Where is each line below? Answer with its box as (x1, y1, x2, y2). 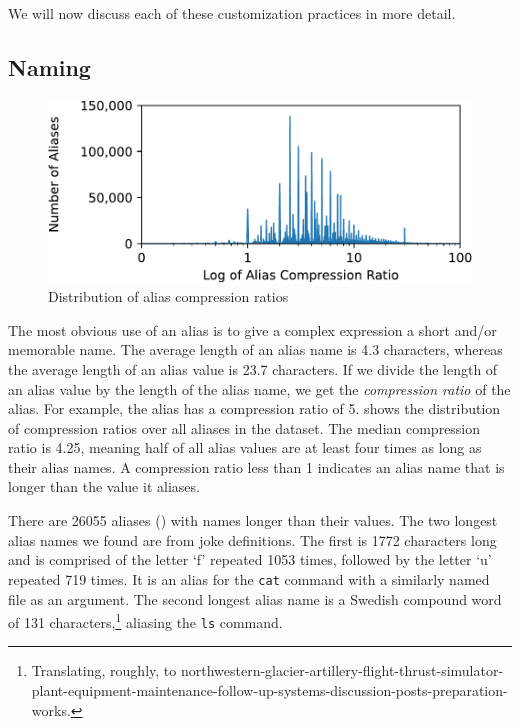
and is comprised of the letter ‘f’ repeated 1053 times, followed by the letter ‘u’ (8, 549, 492, 570)
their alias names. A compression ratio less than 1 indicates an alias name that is (8, 456, 505, 477)
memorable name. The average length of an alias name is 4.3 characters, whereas (8, 339, 503, 360)
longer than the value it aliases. (8, 476, 200, 497)
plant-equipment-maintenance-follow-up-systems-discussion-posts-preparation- (31, 680, 508, 701)
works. (31, 699, 71, 720)
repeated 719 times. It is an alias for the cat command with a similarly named (8, 568, 490, 589)
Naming (8, 51, 91, 82)
